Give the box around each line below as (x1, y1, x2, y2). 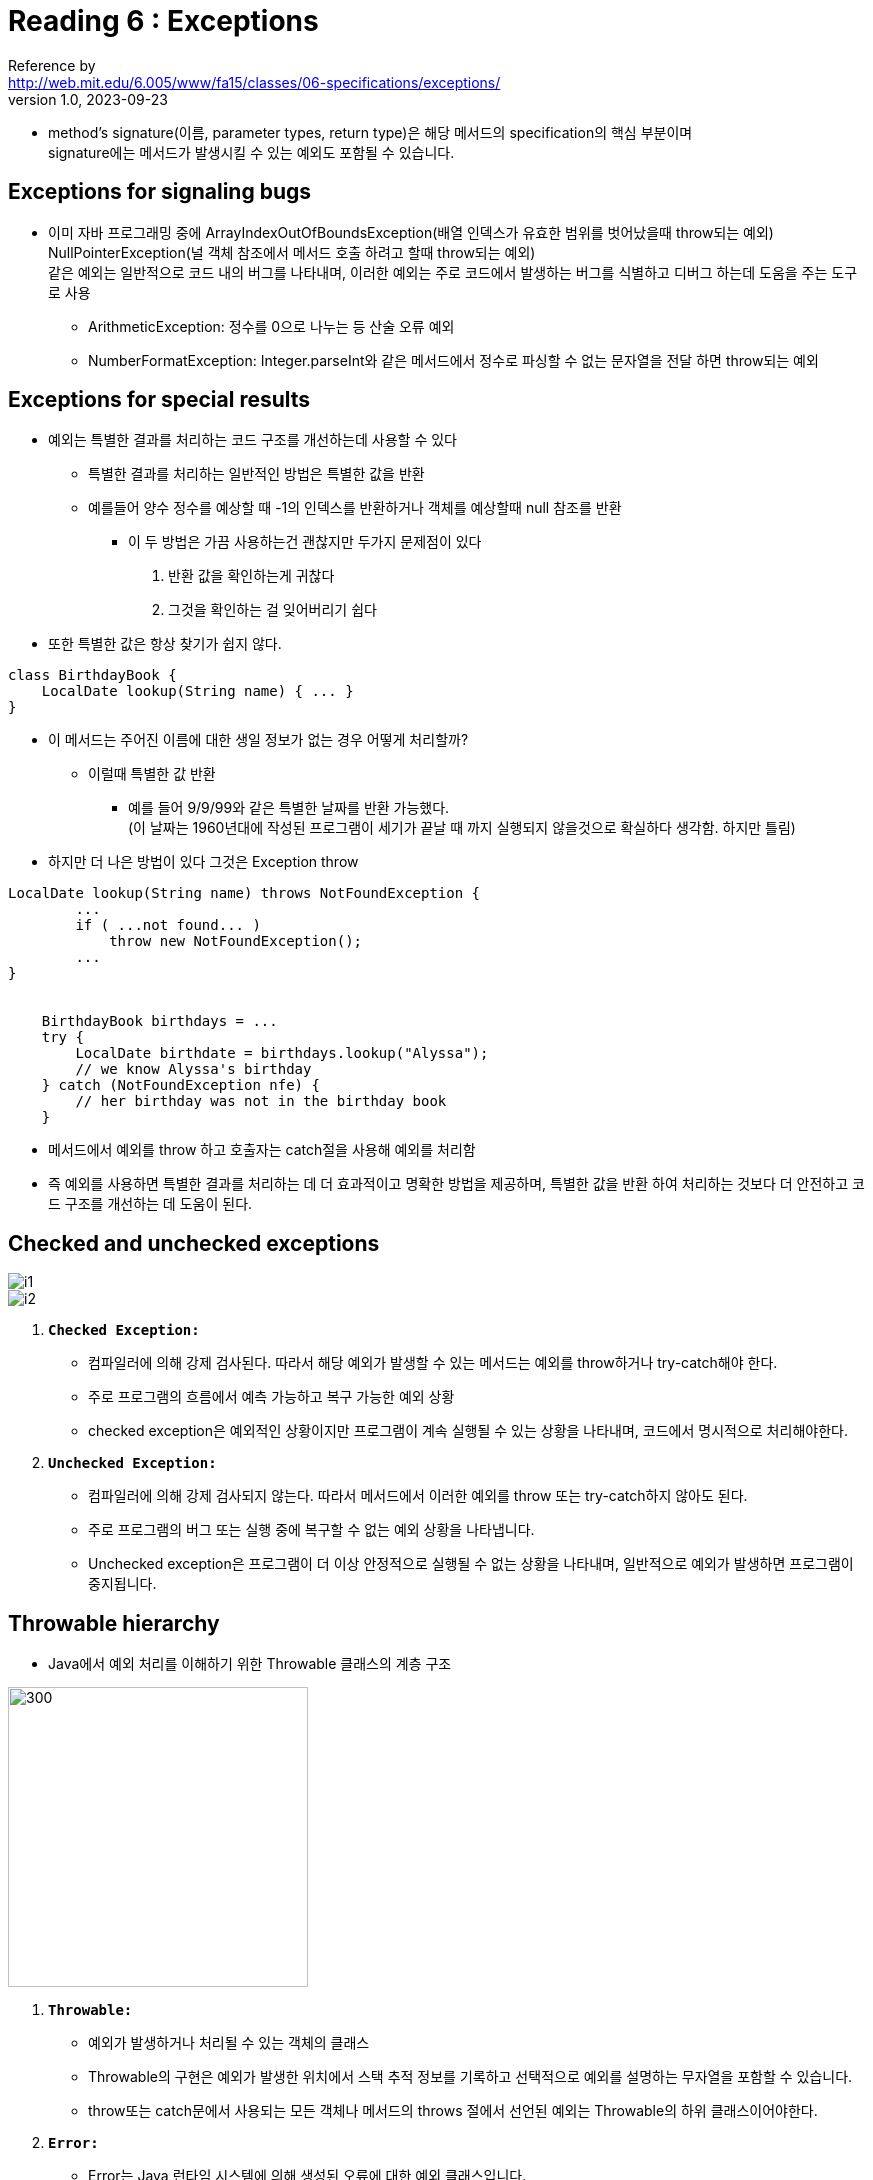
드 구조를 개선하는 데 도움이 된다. (48, 1195, 253, 1213)
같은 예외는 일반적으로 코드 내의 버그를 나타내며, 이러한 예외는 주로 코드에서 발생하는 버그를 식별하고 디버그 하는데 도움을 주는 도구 (48, 263, 858, 281)
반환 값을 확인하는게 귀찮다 (168, 567, 335, 585)
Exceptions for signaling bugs (8, 179, 312, 205)
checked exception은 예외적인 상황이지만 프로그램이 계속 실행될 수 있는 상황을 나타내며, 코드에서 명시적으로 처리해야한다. (88, 1422, 848, 1440)
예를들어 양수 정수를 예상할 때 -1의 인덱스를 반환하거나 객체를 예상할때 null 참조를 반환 (88, 499, 622, 517)
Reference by (8, 56, 96, 74)
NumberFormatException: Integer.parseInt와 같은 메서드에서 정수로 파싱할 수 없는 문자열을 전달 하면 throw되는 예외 (88, 351, 819, 369)
